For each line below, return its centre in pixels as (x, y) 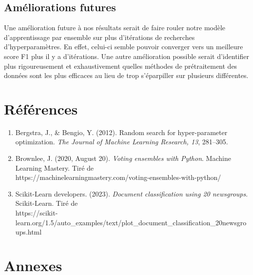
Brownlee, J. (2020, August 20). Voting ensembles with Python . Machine (123, 158)
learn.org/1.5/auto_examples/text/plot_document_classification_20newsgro (131, 222)
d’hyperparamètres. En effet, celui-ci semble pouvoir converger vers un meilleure (124, 47)
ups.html (29, 232)
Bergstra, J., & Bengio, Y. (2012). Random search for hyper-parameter (121, 132)
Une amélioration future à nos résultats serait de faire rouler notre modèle (115, 28)
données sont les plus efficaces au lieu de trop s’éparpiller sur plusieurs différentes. (126, 75)
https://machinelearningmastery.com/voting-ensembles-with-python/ (118, 177)
